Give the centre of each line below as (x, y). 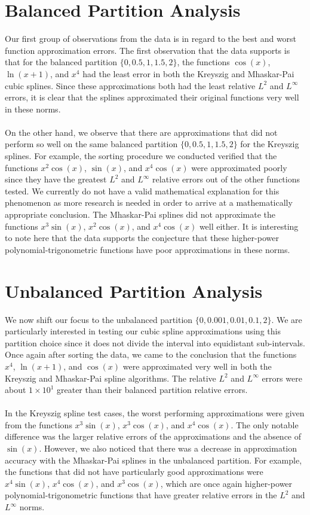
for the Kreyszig (270, 144)
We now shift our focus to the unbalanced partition (99, 319)
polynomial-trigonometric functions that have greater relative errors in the (141, 495)
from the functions (39, 424)
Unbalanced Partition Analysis (134, 290)
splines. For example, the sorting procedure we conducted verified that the (141, 156)
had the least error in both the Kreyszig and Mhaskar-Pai (188, 73)
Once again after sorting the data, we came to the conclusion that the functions (151, 354)
